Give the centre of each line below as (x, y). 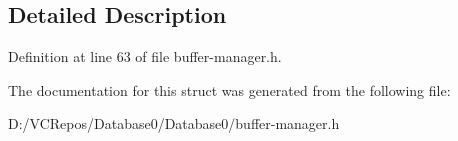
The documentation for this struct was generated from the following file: (229, 89)
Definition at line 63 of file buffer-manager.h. (145, 56)
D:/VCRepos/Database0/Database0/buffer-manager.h (174, 123)
